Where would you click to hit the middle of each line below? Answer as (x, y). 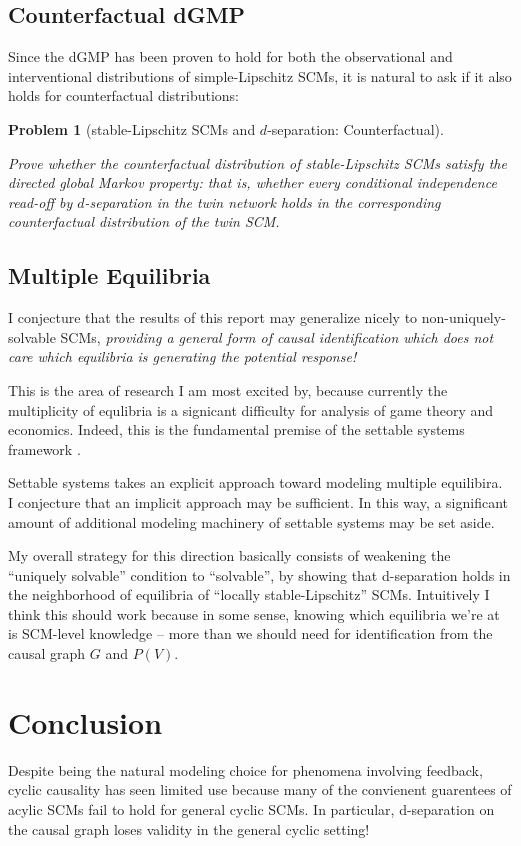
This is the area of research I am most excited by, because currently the (228, 389)
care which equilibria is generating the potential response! (182, 356)
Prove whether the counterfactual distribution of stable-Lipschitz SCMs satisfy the (257, 162)
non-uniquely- (463, 317)
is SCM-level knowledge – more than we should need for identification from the (250, 633)
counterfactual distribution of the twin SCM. (144, 221)
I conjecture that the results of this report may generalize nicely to (213, 317)
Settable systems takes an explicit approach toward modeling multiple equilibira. (255, 482)
